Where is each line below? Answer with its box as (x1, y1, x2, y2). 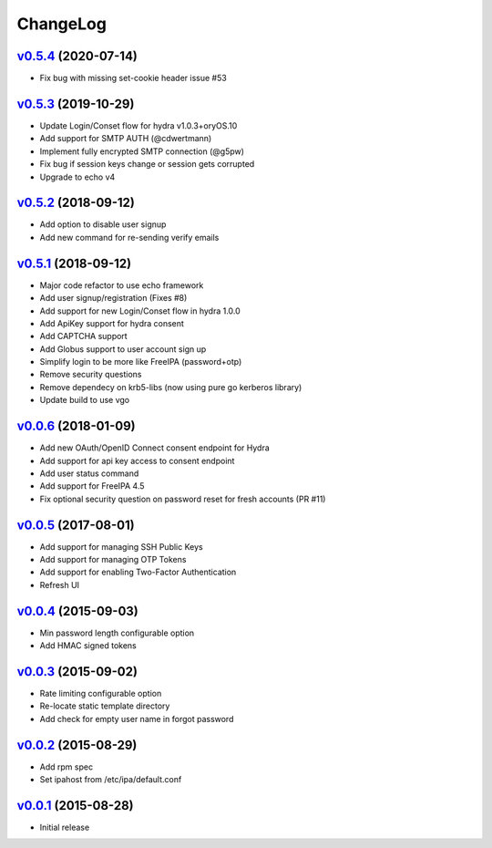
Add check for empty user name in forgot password (39, 713, 234, 724)
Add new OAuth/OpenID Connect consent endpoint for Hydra (39, 442, 271, 453)
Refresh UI (39, 579, 80, 590)
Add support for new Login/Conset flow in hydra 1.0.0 (39, 305, 241, 316)
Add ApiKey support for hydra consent (39, 317, 184, 328)
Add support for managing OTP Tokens (39, 554, 187, 565)
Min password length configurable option (39, 627, 195, 638)
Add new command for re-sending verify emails (39, 232, 220, 243)
